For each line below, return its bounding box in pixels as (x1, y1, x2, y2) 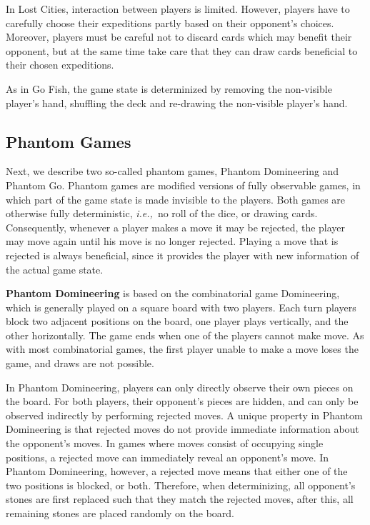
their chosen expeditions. (6, 57, 114, 72)
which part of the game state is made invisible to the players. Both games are (6, 191, 346, 206)
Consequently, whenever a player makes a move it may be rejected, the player (6, 219, 346, 234)
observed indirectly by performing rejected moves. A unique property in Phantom (6, 407, 363, 422)
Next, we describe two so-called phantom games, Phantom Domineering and (6, 164, 339, 179)
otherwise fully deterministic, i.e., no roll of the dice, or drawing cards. (6, 206, 318, 221)
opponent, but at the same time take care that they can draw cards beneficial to (6, 43, 358, 58)
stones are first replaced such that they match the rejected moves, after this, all (6, 491, 354, 506)
